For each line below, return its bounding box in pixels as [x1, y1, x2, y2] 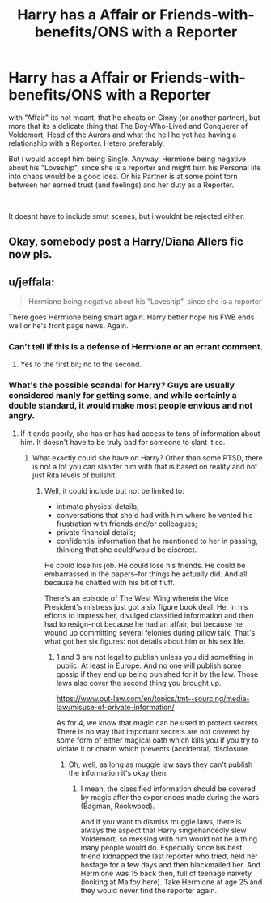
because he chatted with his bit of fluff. [44, 577, 176, 587]
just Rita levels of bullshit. [32, 470, 117, 480]
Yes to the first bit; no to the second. [19, 359, 142, 370]
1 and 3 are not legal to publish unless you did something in [56, 652, 254, 661]
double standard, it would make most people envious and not [8, 400, 253, 411]
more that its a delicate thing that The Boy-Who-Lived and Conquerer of [8, 121, 248, 131]
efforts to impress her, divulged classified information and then [44, 610, 254, 620]
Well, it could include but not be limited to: [44, 486, 184, 495]
